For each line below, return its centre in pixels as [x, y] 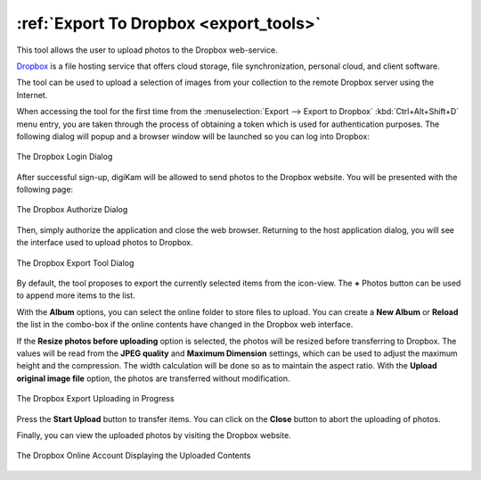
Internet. [32, 95]
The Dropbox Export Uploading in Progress [95, 399]
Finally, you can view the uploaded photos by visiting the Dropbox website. [154, 435]
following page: [45, 190]
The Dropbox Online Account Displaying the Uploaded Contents [134, 456]
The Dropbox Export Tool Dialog [75, 262]
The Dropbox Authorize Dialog [72, 210]
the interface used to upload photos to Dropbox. [105, 243]
